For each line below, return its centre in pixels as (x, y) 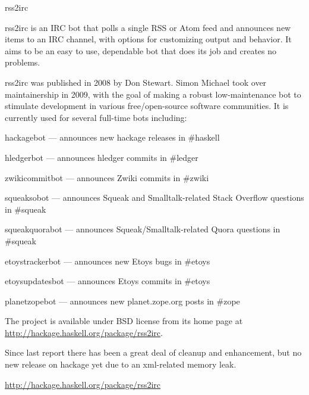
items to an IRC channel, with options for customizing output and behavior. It (148, 39)
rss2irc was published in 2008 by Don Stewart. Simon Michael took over (136, 82)
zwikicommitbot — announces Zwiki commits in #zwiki (107, 177)
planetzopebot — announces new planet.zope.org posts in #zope (122, 301)
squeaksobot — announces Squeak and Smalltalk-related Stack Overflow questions (154, 197)
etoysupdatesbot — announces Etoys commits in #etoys (108, 281)
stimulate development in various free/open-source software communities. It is (147, 106)
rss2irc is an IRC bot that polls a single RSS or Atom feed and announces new (148, 27)
